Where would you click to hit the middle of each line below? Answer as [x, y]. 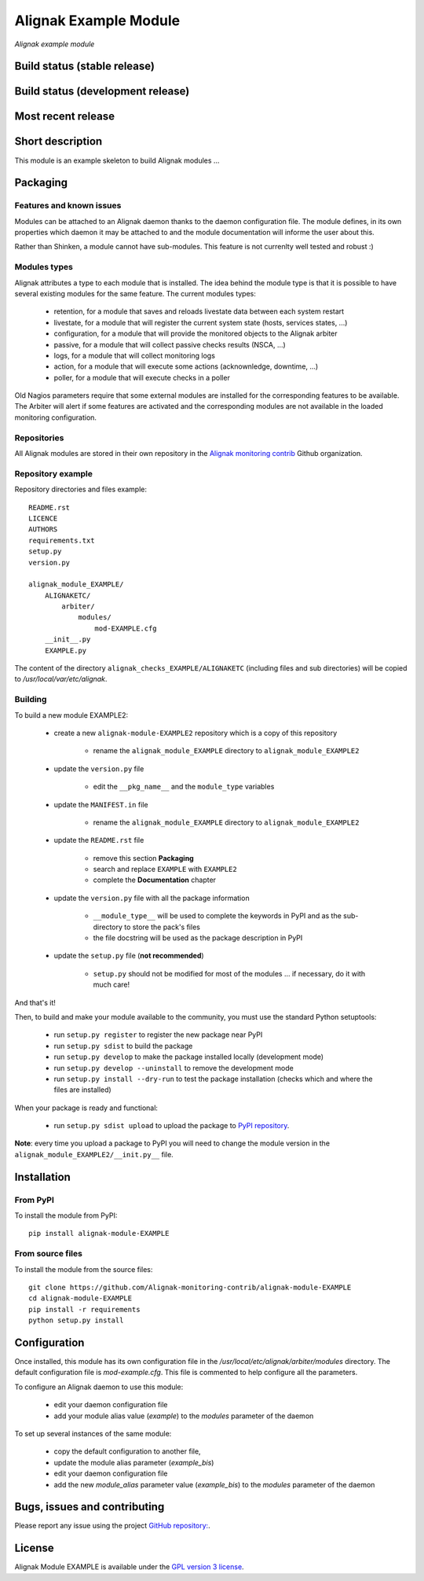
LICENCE [43, 518]
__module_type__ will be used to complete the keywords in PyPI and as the [217, 916]
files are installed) [82, 1090]
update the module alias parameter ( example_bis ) [134, 1462]
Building [31, 700]
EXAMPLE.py [66, 650]
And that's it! [35, 1002]
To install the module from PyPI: [66, 1215]
